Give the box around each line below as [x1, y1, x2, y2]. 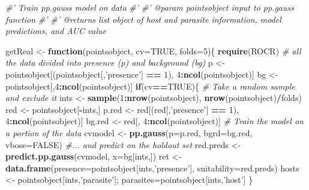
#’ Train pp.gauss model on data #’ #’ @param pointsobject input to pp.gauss [5, 1, 294, 13]
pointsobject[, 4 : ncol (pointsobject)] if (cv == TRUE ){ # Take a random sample [5, 79, 295, 92]
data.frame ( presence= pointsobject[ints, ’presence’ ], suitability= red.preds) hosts [5, 161, 299, 174]
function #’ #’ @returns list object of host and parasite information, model [5, 13, 281, 25]
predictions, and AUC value [5, 24, 107, 37]
